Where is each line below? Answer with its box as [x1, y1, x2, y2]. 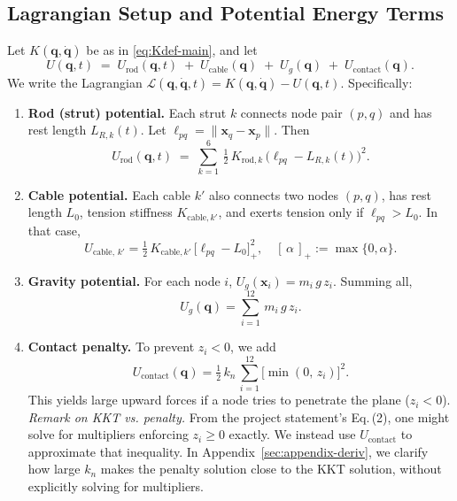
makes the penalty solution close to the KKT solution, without [100, 459, 442, 478]
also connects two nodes [209, 185, 339, 204]
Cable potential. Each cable [27, 185, 191, 204]
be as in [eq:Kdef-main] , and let [86, 41, 258, 59]
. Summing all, [333, 271, 413, 289]
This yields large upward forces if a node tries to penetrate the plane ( [27, 390, 410, 409]
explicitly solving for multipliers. [27, 477, 205, 496]
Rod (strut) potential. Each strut [27, 103, 227, 121]
